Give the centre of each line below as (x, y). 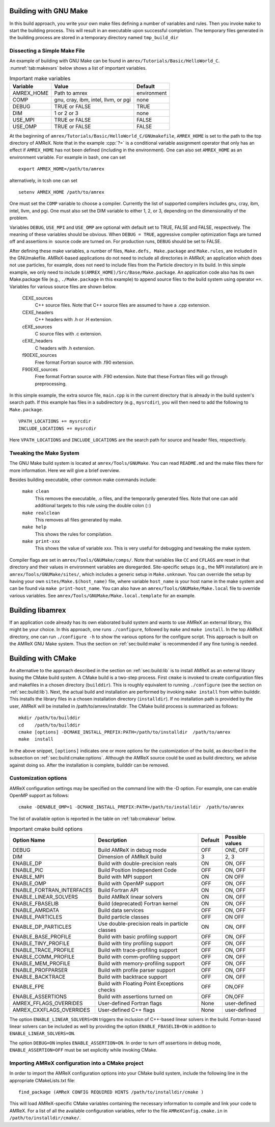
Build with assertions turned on (135, 997)
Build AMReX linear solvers (130, 897)
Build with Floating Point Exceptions (141, 983)
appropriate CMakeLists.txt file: (43, 1080)
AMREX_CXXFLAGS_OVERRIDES (51, 1010)
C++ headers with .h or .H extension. (74, 320)
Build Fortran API (118, 890)
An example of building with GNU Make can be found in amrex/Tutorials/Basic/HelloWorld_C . (115, 61)
